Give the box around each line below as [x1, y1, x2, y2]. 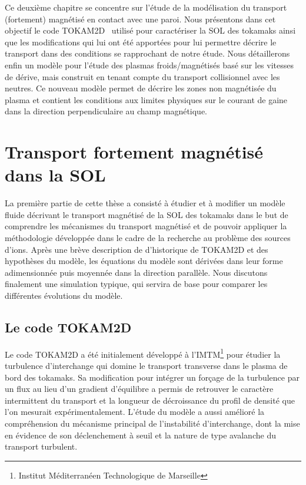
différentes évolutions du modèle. [5, 289, 123, 301]
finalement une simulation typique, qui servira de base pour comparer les [5, 278, 268, 290]
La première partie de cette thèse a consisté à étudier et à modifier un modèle [5, 197, 285, 209]
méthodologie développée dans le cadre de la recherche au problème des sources [5, 232, 291, 244]
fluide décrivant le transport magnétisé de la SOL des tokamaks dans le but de [5, 208, 288, 220]
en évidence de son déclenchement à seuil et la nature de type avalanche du [5, 428, 276, 441]
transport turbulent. [5, 440, 78, 453]
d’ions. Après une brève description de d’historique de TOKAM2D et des [5, 243, 268, 255]
